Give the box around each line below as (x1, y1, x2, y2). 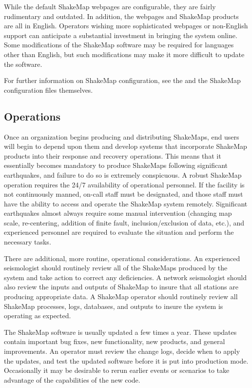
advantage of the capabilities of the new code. (4, 374, 140, 385)
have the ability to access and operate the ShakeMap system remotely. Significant (4, 198, 248, 208)
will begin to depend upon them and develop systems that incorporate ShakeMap (4, 141, 247, 151)
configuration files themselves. (4, 84, 93, 95)
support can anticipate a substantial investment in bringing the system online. (4, 30, 237, 40)
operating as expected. (4, 310, 71, 321)
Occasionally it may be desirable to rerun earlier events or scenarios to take (4, 365, 230, 375)
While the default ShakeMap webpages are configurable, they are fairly (4, 1, 216, 11)
